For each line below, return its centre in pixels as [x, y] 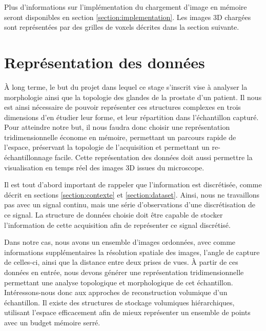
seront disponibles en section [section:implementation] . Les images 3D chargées [128, 17]
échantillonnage [28, 157]
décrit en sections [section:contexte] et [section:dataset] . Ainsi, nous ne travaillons [132, 194]
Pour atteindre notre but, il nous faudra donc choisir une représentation [117, 127]
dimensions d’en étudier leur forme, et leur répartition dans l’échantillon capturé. [131, 117]
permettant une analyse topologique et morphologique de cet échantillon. [119, 282]
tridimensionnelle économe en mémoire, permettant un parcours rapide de [120, 137]
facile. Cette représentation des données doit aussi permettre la [154, 157]
